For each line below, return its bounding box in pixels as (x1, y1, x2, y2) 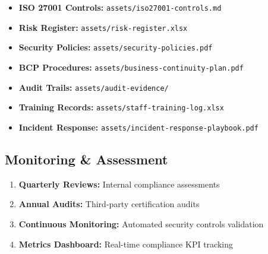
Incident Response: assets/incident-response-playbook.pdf (18, 120, 258, 133)
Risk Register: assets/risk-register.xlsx (18, 21, 188, 33)
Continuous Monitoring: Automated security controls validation (18, 217, 264, 230)
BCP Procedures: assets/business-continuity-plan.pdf (18, 61, 244, 73)
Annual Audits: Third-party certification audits (18, 198, 200, 210)
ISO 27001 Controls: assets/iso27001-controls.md (18, 1, 222, 13)
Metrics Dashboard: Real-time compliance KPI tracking (18, 237, 233, 250)
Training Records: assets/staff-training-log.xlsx (18, 101, 224, 113)
